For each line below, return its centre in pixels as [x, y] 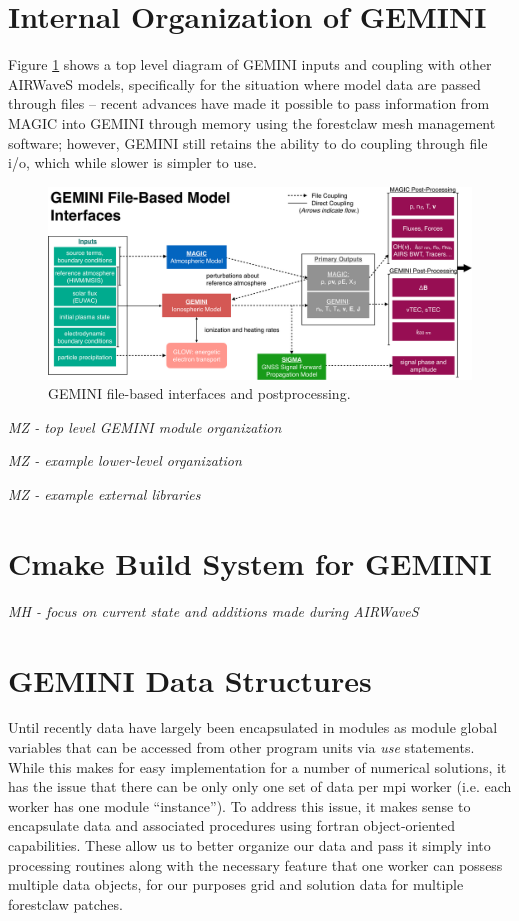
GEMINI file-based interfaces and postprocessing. [199, 393]
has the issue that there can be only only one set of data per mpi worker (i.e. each [260, 786]
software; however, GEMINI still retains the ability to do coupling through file [248, 142]
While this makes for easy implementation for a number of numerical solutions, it [257, 766]
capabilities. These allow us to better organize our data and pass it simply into [249, 845]
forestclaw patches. [65, 903]
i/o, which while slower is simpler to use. [132, 162]
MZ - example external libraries [104, 494]
